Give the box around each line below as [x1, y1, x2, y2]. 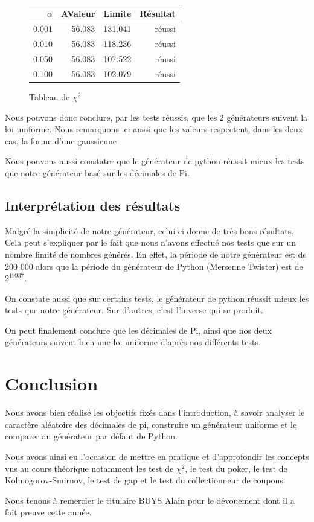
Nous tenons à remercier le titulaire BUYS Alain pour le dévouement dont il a [5, 494, 295, 506]
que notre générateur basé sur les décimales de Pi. [5, 166, 190, 179]
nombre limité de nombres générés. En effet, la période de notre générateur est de [5, 247, 307, 260]
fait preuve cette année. [5, 506, 92, 518]
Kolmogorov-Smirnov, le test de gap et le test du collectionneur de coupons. [5, 474, 286, 486]
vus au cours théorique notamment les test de [5, 462, 174, 474]
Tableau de [29, 90, 70, 103]
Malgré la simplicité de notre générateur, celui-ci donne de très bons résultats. [5, 224, 294, 237]
